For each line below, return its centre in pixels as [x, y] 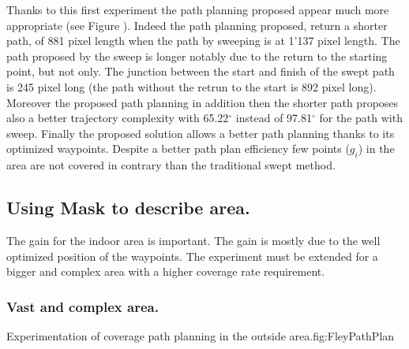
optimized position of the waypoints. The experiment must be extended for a [192, 256]
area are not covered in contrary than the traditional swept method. [171, 165]
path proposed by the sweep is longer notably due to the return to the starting [197, 56]
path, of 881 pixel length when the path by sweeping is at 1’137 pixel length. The [203, 41]
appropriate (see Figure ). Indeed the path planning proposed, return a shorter [197, 25]
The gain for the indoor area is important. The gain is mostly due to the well [193, 240]
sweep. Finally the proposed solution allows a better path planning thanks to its [201, 133]
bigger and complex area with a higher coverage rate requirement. [166, 271]
